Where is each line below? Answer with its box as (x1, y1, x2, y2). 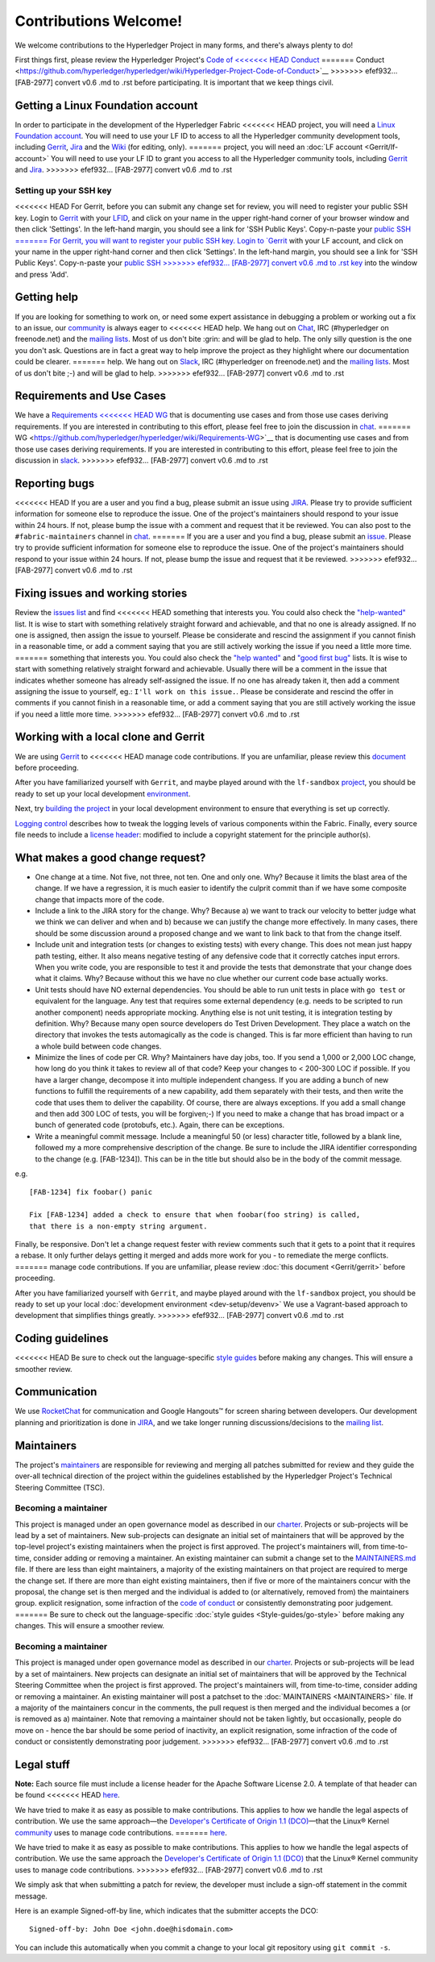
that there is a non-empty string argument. (29, 1221, 209, 1231)
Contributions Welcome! (14, 12, 183, 30)
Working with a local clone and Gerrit (14, 730, 205, 744)
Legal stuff (14, 1757, 70, 1771)
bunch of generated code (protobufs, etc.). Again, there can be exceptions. (35, 1120, 285, 1130)
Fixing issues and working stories (14, 587, 188, 601)
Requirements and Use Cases (14, 389, 167, 403)
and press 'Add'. (14, 269, 69, 279)
